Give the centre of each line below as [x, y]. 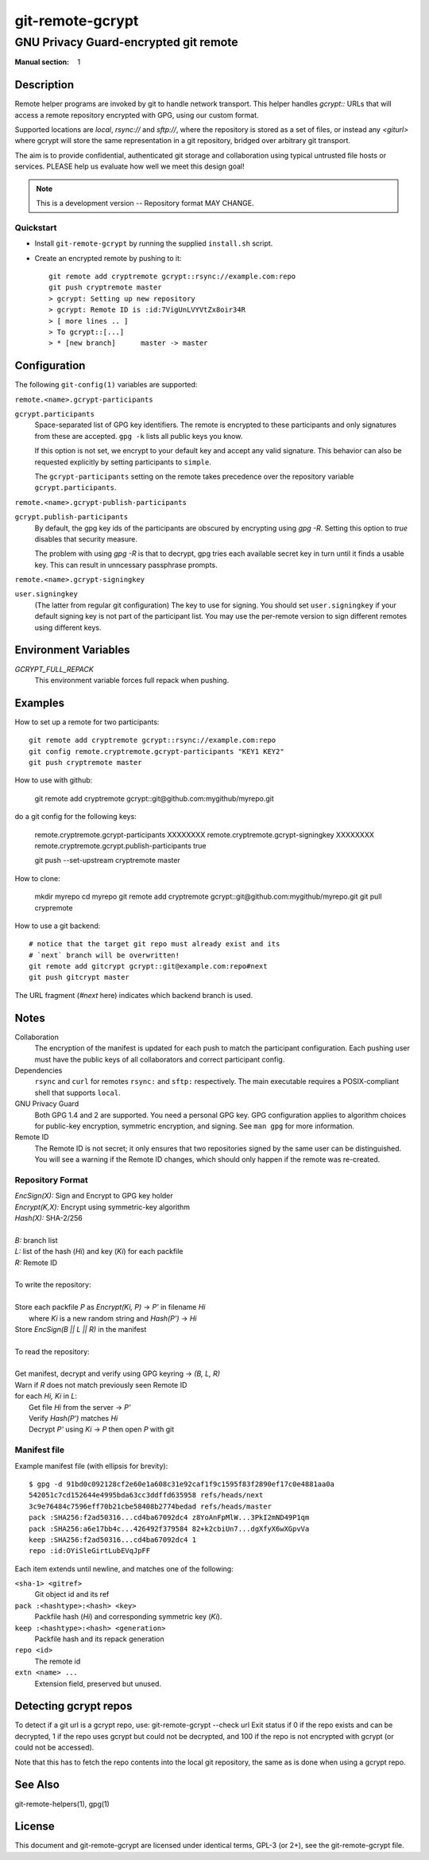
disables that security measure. [86, 539]
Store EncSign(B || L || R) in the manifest [81, 1329]
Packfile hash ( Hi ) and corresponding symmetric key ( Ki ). [128, 1617]
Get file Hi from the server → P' [80, 1407]
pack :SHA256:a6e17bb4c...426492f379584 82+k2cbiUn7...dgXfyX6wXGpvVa [169, 1528]
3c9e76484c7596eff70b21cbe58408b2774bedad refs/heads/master [150, 1506]
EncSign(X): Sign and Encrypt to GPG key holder [94, 1196]
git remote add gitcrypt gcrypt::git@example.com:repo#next [148, 967]
